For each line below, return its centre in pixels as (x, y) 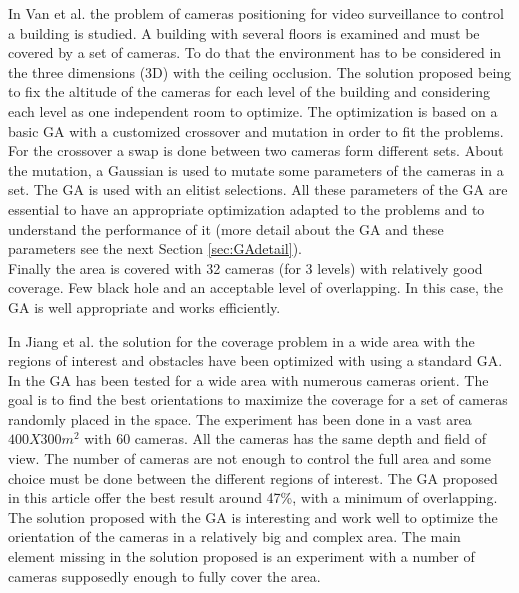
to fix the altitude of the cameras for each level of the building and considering (249, 91)
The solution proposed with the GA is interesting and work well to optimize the (253, 516)
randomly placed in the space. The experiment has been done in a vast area (240, 418)
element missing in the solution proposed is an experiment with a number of (241, 556)
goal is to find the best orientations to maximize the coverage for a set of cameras (258, 399)
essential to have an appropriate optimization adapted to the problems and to (246, 208)
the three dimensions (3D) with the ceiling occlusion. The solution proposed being (260, 71)
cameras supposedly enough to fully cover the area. (164, 575)
